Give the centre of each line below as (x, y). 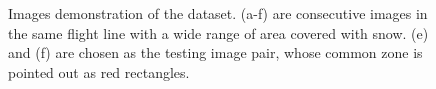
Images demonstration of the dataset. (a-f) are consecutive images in (218, 13)
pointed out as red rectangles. (99, 71)
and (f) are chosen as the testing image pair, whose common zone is (215, 52)
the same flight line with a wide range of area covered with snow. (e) (218, 32)
